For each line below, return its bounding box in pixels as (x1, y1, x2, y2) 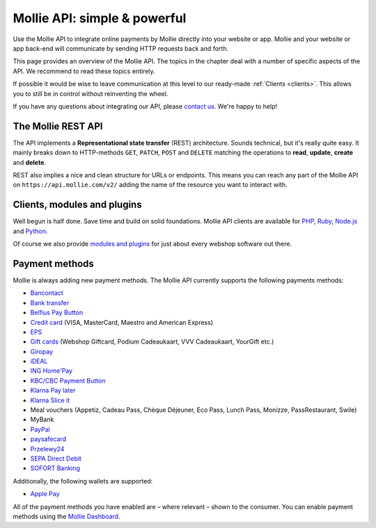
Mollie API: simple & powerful (13, 10, 187, 26)
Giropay (30, 347, 54, 355)
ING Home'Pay (30, 367, 73, 375)
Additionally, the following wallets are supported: (13, 477, 153, 485)
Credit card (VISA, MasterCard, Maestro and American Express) (30, 318, 214, 326)
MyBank (30, 415, 54, 424)
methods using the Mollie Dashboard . (13, 512, 120, 520)
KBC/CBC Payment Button (30, 376, 106, 385)
